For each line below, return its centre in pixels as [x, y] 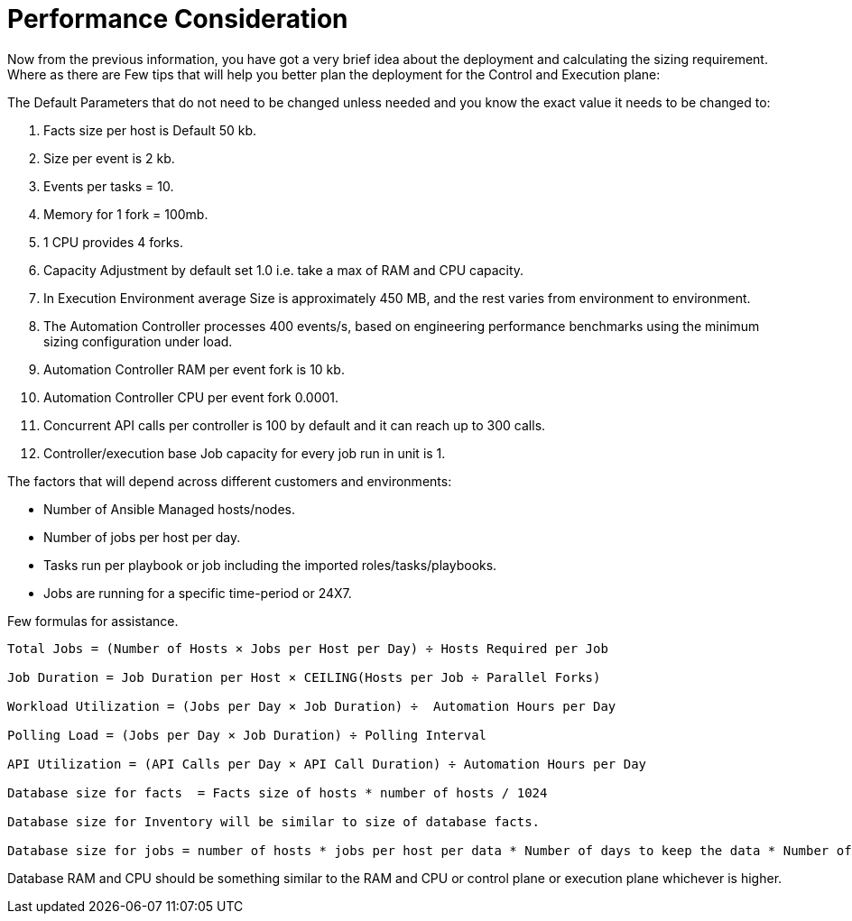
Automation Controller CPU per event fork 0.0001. [191, 397]
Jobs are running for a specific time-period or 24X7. [198, 593]
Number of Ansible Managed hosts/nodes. [169, 509]
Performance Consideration [178, 19]
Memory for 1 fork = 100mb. [126, 214]
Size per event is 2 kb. [109, 158]
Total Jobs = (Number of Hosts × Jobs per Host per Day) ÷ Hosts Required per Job [308, 648]
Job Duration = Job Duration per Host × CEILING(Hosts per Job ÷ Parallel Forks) [304, 677]
